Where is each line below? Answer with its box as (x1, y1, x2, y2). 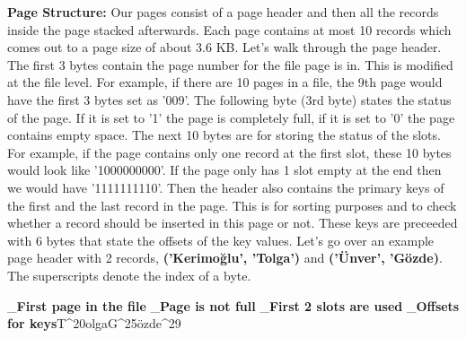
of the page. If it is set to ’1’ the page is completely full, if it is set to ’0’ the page (7, 108, 455, 126)
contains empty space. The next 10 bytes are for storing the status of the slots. (7, 126, 441, 144)
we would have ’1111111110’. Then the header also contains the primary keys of (7, 178, 444, 196)
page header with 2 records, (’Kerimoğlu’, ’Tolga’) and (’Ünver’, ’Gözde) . (7, 248, 443, 267)
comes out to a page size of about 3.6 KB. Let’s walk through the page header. (7, 38, 442, 56)
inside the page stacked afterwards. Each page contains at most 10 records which (7, 20, 452, 39)
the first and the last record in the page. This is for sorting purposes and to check (7, 195, 457, 214)
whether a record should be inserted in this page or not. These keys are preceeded (7, 213, 458, 232)
